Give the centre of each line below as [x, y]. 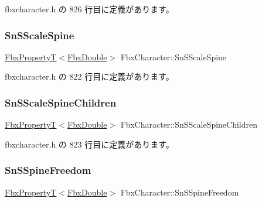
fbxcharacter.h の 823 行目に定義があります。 [89, 144]
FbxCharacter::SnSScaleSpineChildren [189, 124]
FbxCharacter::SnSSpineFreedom [180, 192]
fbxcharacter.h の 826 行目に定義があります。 [89, 9]
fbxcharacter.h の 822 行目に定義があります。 [89, 76]
